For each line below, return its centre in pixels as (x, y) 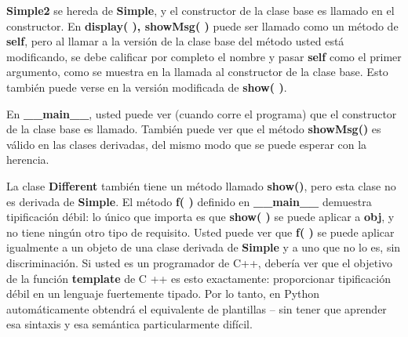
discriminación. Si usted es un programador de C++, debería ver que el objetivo (200, 262)
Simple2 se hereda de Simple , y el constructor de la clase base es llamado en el (200, 10)
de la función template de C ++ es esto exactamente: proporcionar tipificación (199, 278)
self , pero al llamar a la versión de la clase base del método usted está (175, 41)
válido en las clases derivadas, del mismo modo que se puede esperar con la (187, 144)
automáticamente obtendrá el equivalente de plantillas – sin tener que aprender (197, 308)
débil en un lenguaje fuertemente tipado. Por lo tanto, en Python (163, 294)
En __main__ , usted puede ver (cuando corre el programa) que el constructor (202, 113)
